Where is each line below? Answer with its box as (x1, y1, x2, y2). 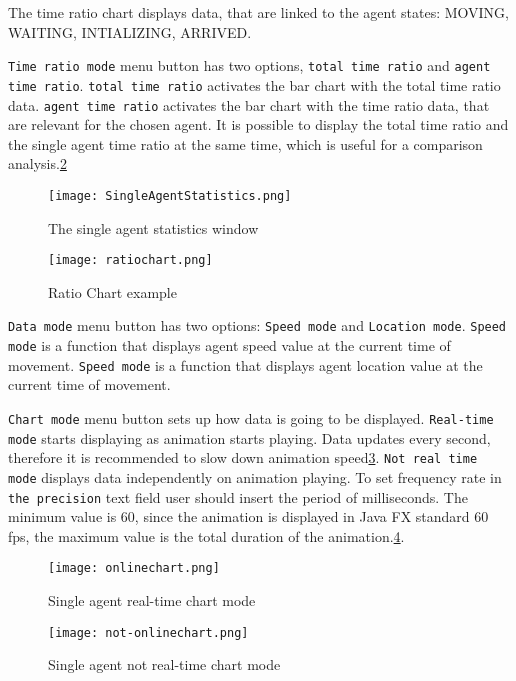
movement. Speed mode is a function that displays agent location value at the (8, 354, 483, 375)
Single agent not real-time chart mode (48, 654, 281, 675)
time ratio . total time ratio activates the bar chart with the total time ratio (8, 74, 501, 95)
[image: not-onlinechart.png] (48, 625, 249, 640)
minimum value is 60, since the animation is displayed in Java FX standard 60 (8, 506, 489, 527)
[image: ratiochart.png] (48, 253, 213, 268)
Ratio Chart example (48, 281, 177, 302)
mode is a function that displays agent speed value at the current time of (8, 335, 451, 356)
